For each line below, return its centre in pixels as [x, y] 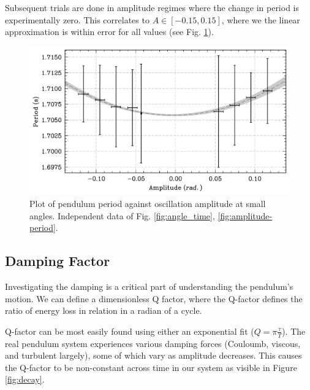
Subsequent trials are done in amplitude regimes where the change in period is [152, 7]
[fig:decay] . [25, 379]
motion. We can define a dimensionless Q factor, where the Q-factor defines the [154, 298]
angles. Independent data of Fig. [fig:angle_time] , [122, 215]
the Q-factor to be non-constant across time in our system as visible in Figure [151, 367]
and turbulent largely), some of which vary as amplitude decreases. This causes [153, 355]
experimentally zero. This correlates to [77, 19]
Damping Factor [58, 261]
